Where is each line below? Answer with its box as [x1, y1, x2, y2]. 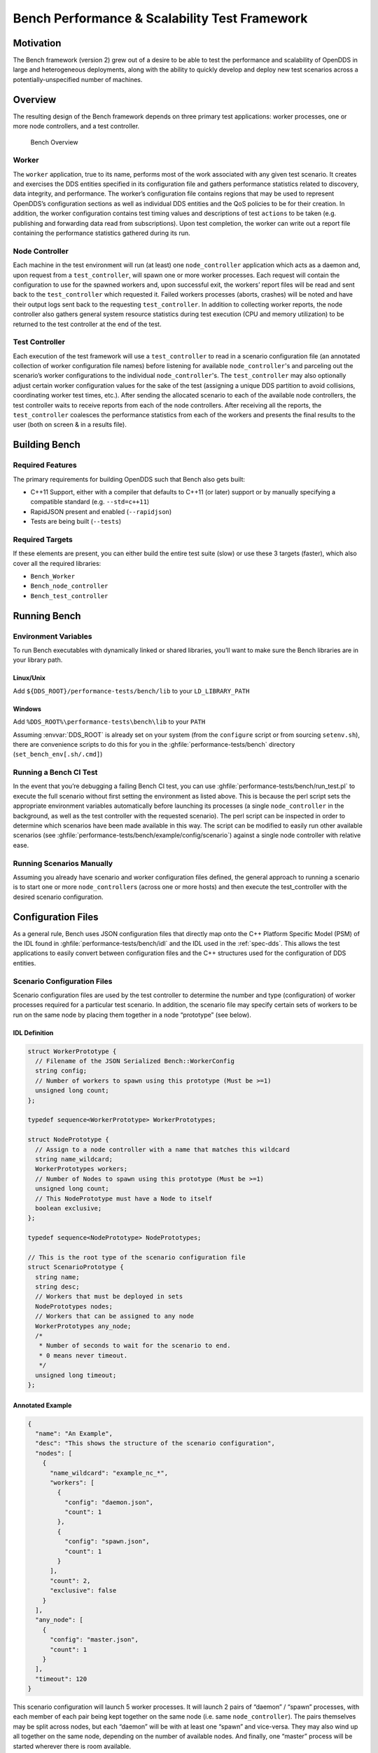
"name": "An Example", [35, 1429, 113, 1437]
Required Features [13, 460, 77, 470]
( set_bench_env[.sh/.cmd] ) [13, 750, 103, 759]
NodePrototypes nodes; [35, 1302, 113, 1311]
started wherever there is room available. [13, 1742, 132, 1750]
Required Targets [13, 534, 73, 544]
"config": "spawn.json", [64, 1538, 150, 1545]
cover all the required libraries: [13, 559, 101, 567]
